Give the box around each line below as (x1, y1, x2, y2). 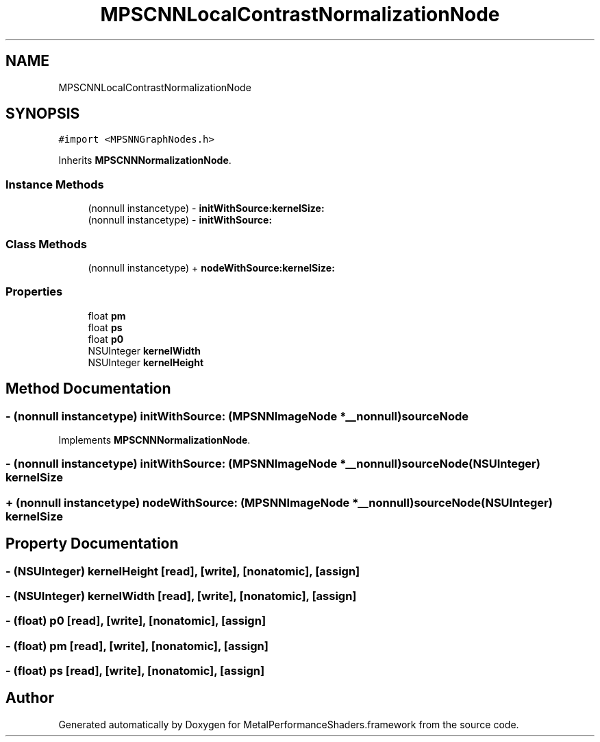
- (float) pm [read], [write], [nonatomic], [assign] (5, 638, 268, 653)
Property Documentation (5, 535, 179, 553)
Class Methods (5, 237, 87, 251)
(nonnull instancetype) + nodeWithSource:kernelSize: (88, 261, 335, 274)
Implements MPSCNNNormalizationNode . (58, 433, 251, 446)
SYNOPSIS (5, 105, 80, 123)
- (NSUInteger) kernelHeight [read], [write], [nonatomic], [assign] (5, 564, 360, 578)
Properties (5, 285, 63, 299)
